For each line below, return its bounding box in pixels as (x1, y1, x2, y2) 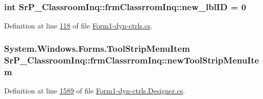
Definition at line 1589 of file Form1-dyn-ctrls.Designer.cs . (4, 85, 185, 95)
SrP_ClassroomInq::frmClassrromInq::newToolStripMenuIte (4, 53, 259, 66)
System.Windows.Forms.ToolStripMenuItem (4, 42, 190, 54)
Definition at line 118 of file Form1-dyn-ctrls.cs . (4, 20, 153, 31)
